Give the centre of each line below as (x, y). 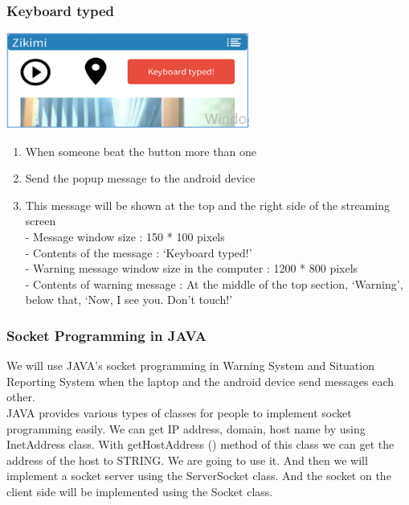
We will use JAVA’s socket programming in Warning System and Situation (190, 365)
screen (41, 221)
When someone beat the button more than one (141, 151)
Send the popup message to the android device (140, 178)
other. (21, 397)
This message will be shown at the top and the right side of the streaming (207, 205)
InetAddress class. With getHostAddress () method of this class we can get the (200, 444)
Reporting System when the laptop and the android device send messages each (200, 381)
